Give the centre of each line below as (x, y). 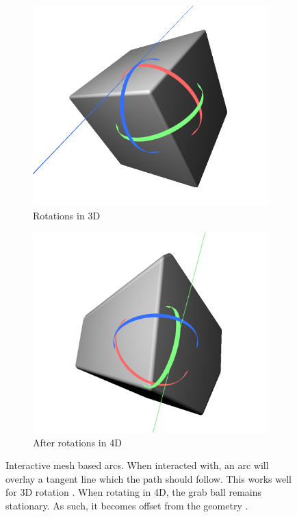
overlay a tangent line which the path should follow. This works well (148, 478)
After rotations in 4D (77, 442)
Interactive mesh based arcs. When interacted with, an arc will (137, 465)
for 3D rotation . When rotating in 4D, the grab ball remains (134, 492)
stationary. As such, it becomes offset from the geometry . (127, 505)
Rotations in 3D (67, 215)
